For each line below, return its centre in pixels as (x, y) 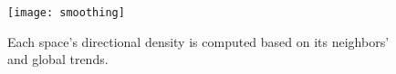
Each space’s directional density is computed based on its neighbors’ (198, 41)
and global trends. (58, 59)
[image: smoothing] (66, 13)
